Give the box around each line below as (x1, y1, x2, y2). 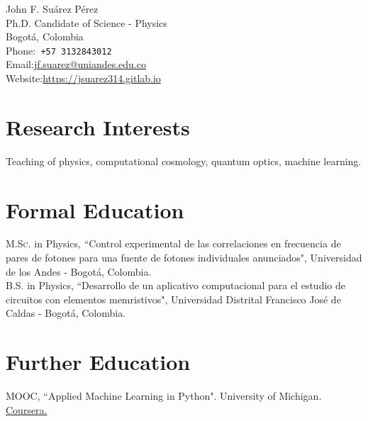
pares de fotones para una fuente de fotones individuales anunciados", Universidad (6, 250, 362, 265)
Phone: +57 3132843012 (6, 43, 112, 57)
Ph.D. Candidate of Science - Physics (6, 15, 167, 30)
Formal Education (6, 195, 184, 224)
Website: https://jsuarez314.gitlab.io (6, 71, 161, 86)
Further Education (6, 347, 191, 376)
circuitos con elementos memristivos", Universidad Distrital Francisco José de (6, 291, 341, 306)
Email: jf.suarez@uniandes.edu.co (6, 57, 146, 72)
